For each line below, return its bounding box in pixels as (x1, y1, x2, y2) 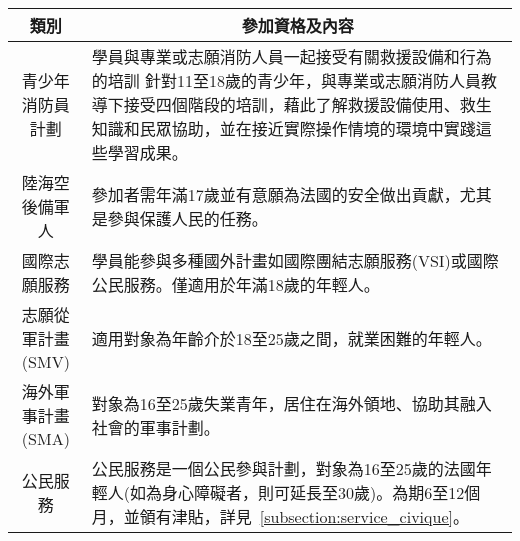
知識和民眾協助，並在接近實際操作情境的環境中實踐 (91, 117, 476, 140)
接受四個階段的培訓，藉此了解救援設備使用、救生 (123, 93, 492, 116)
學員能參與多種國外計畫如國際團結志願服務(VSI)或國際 (91, 249, 499, 272)
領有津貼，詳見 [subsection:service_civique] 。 (139, 505, 469, 528)
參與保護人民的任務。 (107, 207, 268, 230)
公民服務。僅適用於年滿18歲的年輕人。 (91, 273, 380, 296)
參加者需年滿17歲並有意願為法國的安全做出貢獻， (91, 183, 460, 206)
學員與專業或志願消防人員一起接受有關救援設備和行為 (91, 45, 492, 68)
